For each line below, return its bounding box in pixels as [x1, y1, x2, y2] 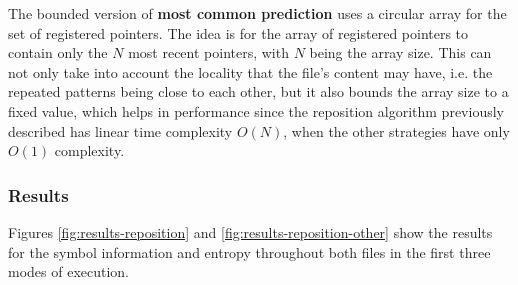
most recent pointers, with [128, 42, 289, 63]
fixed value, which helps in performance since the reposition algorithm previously [8, 100, 504, 121]
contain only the [8, 42, 108, 63]
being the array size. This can [309, 42, 492, 63]
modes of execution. [8, 261, 130, 282]
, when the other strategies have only [283, 120, 510, 141]
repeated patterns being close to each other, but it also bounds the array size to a [8, 81, 509, 102]
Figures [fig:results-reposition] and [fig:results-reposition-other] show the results [8, 221, 493, 242]
